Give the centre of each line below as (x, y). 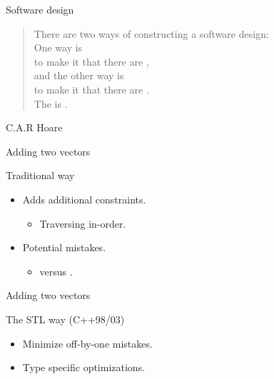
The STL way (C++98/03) (65, 319)
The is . (51, 103)
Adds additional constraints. (84, 199)
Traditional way (40, 175)
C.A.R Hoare (34, 127)
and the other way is (79, 75)
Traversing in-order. (83, 223)
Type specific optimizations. (84, 367)
